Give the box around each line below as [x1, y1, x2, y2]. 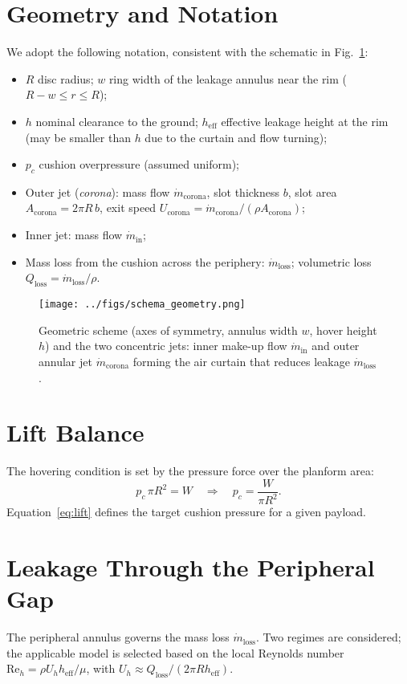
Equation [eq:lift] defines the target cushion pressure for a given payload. [6, 503, 366, 520]
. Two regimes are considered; [255, 629, 401, 645]
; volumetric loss [291, 253, 372, 270]
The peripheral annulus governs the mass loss [6, 629, 230, 645]
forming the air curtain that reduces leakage [132, 352, 350, 369]
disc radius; [38, 70, 94, 87]
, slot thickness [206, 183, 280, 200]
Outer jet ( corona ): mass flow [25, 183, 170, 200]
